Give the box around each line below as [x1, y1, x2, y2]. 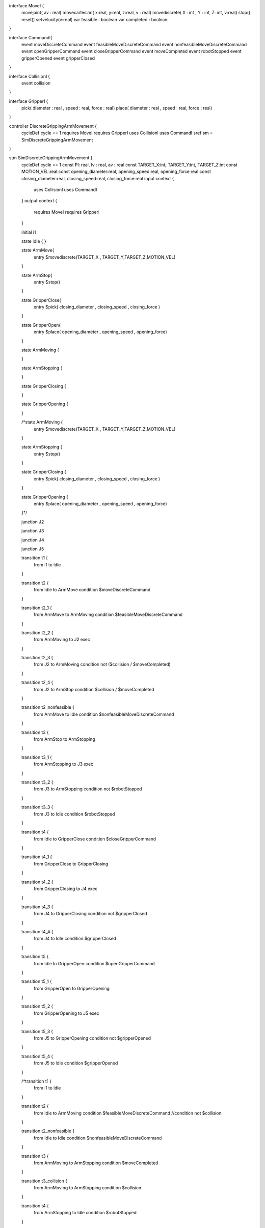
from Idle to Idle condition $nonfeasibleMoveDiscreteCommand [33, 1135, 162, 1141]
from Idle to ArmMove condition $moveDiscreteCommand [33, 586, 151, 592]
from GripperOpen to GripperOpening [33, 985, 110, 991]
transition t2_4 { [21, 679, 53, 685]
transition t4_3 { [21, 904, 53, 910]
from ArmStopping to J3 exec [33, 761, 94, 767]
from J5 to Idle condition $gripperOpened [33, 1060, 118, 1066]
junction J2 [21, 519, 44, 525]
